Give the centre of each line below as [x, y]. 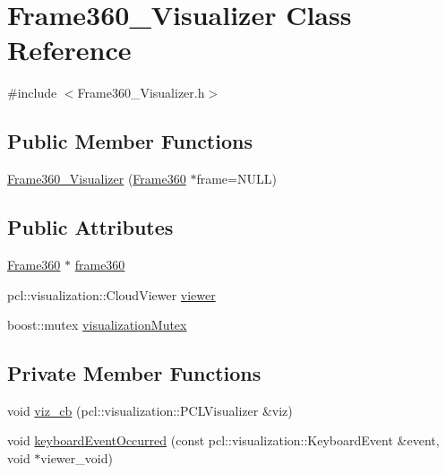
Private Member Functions [134, 373]
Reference [69, 50]
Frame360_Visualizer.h [141, 93]
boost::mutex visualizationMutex [97, 325]
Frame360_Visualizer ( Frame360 [97, 179]
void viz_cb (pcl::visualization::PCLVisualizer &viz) [150, 410]
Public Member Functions [130, 141]
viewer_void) [77, 458]
